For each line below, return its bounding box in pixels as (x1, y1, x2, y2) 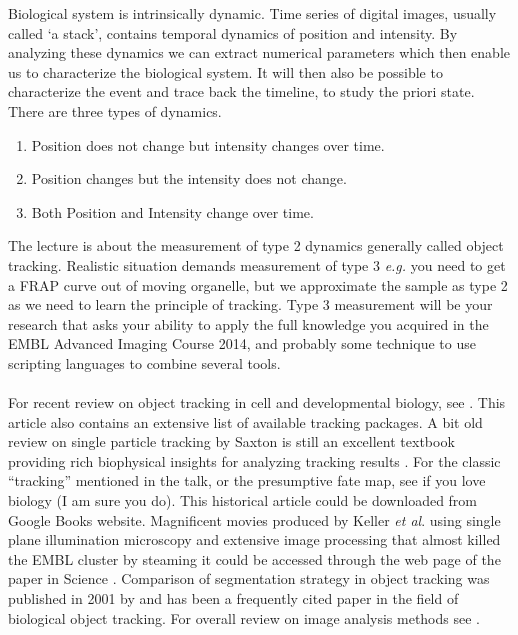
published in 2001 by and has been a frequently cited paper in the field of (8, 588, 459, 609)
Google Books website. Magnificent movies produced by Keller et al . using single (8, 509, 501, 530)
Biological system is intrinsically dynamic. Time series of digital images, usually (8, 3, 497, 23)
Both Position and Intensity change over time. (31, 201, 314, 222)
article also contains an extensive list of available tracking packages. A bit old (8, 411, 483, 432)
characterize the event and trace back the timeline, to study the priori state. (8, 81, 475, 102)
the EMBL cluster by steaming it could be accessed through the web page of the (8, 548, 501, 569)
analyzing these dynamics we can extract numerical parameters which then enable (8, 42, 511, 63)
